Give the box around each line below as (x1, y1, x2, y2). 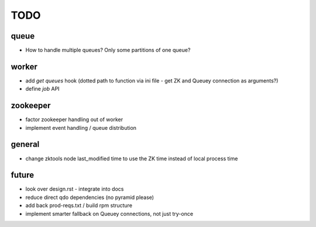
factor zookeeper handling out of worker (25, 116, 123, 123)
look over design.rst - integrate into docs (25, 185, 124, 192)
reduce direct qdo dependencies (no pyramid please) (25, 194, 154, 201)
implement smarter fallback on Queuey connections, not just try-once (25, 210, 193, 217)
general (11, 139, 40, 149)
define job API (25, 85, 60, 92)
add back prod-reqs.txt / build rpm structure (25, 202, 133, 209)
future (11, 170, 35, 180)
